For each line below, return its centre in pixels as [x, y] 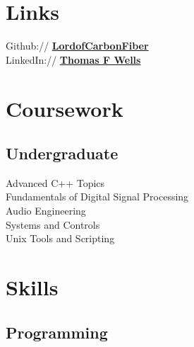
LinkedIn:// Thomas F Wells [73, 59]
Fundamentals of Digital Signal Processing [97, 197]
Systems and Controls [53, 224]
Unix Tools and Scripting [60, 238]
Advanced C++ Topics [55, 182]
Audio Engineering [46, 211]
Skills [32, 287]
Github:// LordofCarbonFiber [77, 46]
